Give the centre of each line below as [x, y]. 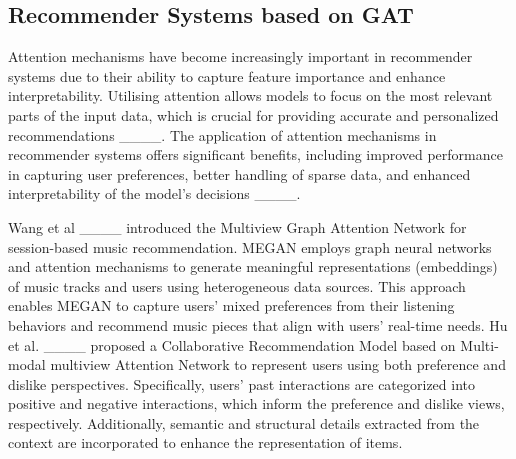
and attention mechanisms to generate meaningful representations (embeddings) [253, 266]
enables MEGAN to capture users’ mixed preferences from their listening [231, 305]
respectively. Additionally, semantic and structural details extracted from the [244, 422]
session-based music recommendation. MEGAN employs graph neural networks [250, 246]
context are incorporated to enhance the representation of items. [205, 442]
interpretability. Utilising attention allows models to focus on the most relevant [250, 95]
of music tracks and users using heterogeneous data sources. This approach [237, 285]
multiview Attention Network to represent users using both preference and [278, 364]
